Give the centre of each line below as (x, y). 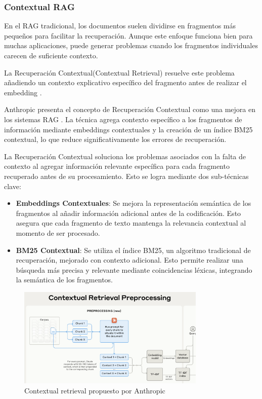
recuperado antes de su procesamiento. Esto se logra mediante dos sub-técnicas (126, 176)
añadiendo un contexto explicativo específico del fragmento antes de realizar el (125, 82)
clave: (13, 186)
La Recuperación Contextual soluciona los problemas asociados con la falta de (125, 156)
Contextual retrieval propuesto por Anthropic (95, 390)
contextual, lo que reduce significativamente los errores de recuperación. (115, 139)
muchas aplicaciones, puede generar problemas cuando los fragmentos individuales (131, 45)
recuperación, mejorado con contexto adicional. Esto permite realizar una (129, 260)
